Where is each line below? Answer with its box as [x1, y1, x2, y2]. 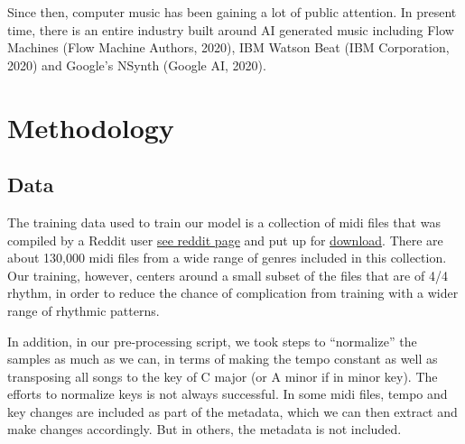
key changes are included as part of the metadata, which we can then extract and [7, 402, 458, 421]
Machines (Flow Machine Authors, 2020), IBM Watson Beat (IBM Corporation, [7, 38, 450, 57]
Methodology [7, 108, 174, 145]
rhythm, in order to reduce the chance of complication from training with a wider [7, 283, 459, 302]
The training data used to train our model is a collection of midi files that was [7, 212, 441, 231]
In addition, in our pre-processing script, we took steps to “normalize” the [7, 331, 417, 350]
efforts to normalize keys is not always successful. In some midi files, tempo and [7, 384, 448, 403]
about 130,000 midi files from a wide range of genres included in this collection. [7, 248, 447, 267]
